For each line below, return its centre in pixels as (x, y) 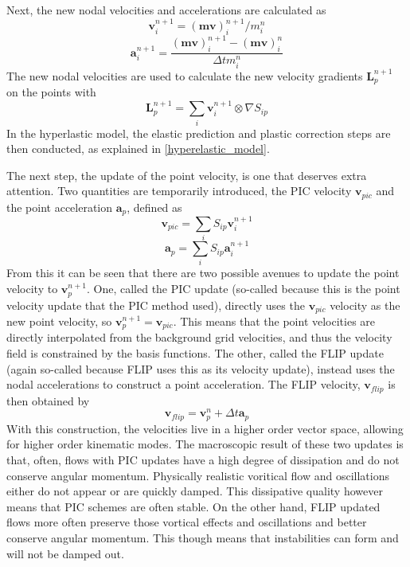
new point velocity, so (59, 321)
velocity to (32, 289)
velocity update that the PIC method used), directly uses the (156, 305)
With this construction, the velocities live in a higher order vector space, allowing (205, 428)
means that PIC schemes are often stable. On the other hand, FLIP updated (193, 506)
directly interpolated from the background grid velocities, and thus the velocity (199, 337)
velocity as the (365, 305)
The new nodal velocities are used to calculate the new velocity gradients (185, 75)
